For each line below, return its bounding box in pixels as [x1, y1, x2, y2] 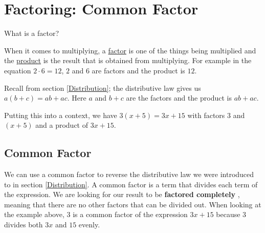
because [216, 209, 240, 220]
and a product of [35, 120, 89, 130]
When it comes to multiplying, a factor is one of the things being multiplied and [4, 45, 256, 55]
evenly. [78, 219, 100, 230]
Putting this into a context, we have [4, 109, 117, 120]
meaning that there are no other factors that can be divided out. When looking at [4, 199, 261, 209]
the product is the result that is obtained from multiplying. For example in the [4, 55, 252, 66]
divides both [4, 219, 43, 230]
